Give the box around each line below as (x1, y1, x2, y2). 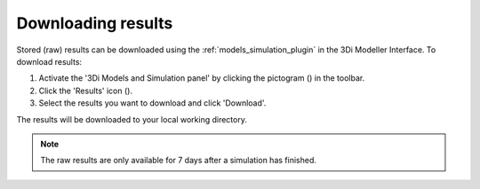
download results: (16, 56, 83, 67)
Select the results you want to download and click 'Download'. (38, 98, 267, 108)
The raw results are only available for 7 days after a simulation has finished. (40, 155, 317, 166)
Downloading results (16, 13, 173, 33)
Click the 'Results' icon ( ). (38, 85, 133, 96)
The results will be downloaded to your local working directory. (16, 114, 248, 124)
